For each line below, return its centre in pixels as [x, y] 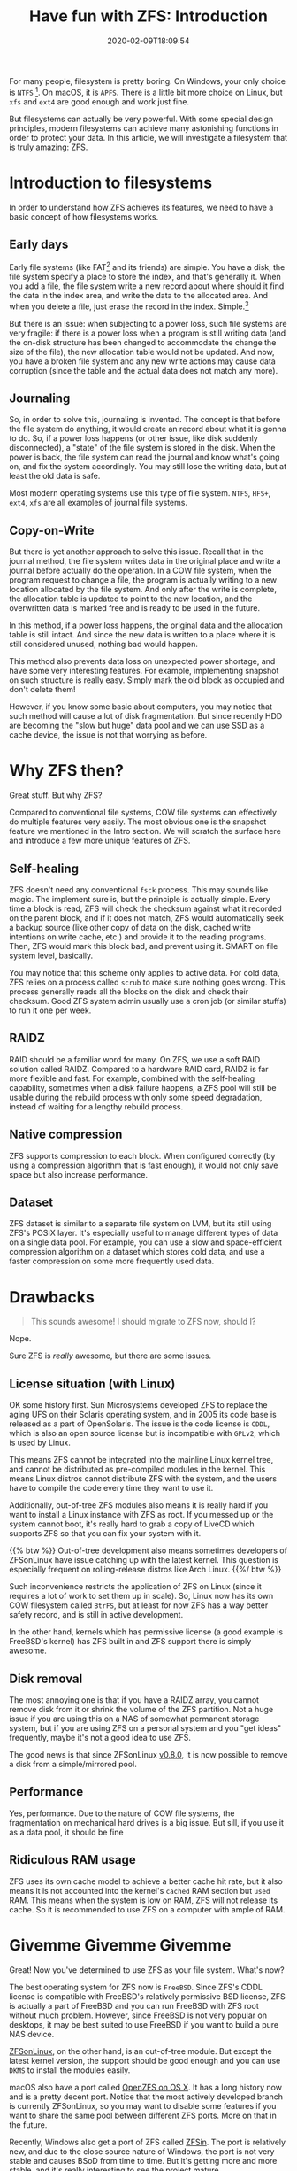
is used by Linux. [40, 1443]
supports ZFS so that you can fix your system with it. [105, 1534]
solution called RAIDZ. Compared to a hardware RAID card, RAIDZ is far [139, 1069]
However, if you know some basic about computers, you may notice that [141, 707]
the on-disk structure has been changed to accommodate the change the [143, 342]
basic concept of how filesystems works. [84, 216]
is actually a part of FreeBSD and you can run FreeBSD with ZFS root [134, 2005]
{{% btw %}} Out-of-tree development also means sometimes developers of [148, 1550]
